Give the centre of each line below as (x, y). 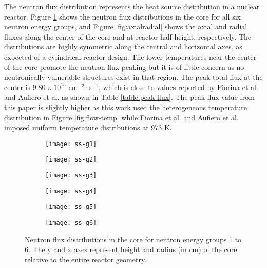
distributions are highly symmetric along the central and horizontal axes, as (123, 47)
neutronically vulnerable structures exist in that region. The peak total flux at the (133, 77)
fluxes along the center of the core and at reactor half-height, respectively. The (128, 36)
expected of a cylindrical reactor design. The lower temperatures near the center (130, 56)
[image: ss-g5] (71, 207)
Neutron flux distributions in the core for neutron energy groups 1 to (133, 239)
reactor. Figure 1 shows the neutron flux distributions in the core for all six (122, 16)
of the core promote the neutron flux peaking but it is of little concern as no (124, 67)
